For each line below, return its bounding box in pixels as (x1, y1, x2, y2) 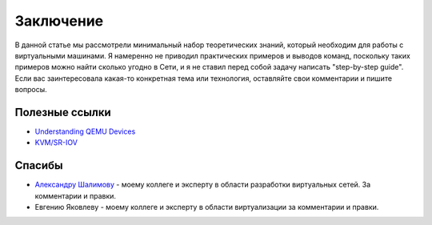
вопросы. (14, 85, 47, 94)
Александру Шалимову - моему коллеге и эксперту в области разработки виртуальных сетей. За (34, 180, 371, 190)
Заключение (14, 12, 104, 30)
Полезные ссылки (14, 105, 111, 119)
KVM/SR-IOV (34, 138, 78, 147)
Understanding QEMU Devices (34, 127, 136, 136)
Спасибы (14, 159, 63, 172)
